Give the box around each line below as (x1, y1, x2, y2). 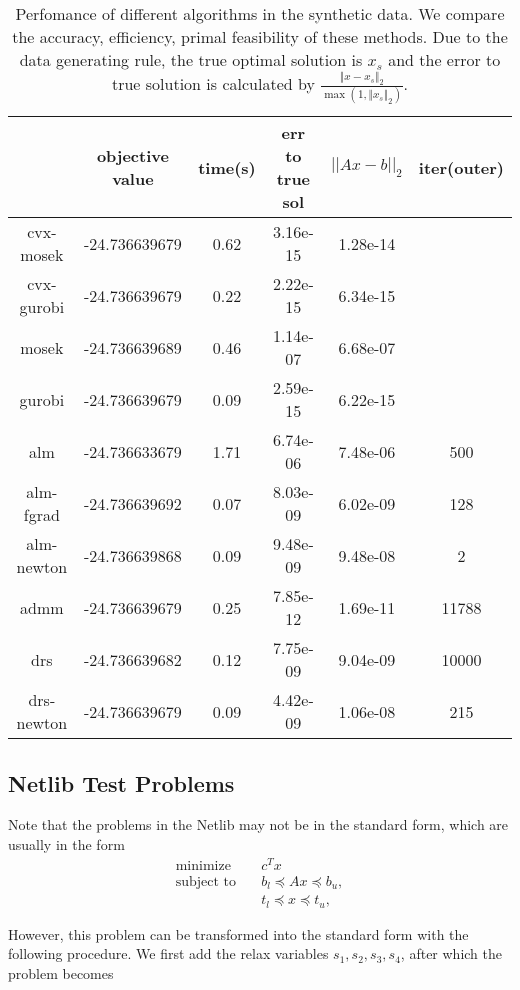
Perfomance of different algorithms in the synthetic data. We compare (15, 2, 505, 25)
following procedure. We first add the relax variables (8, 943, 329, 964)
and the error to (388, 48, 501, 71)
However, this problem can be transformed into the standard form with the (8, 923, 469, 944)
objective (96, 144, 169, 168)
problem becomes (8, 962, 114, 983)
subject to (175, 874, 237, 889)
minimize (175, 858, 231, 873)
